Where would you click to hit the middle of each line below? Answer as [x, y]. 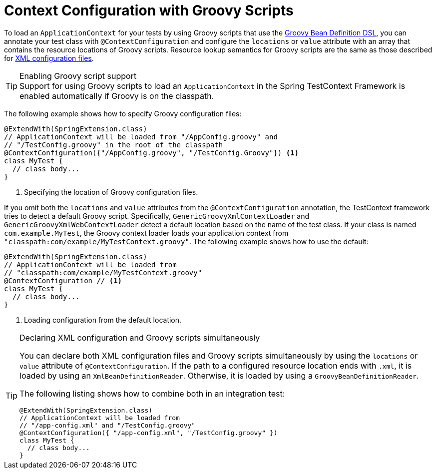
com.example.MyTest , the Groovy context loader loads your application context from [146, 233]
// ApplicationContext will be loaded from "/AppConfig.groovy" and [141, 137]
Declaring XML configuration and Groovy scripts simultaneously [140, 337]
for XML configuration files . [49, 58]
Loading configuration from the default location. [103, 320]
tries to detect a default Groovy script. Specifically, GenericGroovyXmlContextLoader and [157, 216]
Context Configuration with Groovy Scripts [149, 10]
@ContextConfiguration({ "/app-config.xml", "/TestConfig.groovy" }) [149, 433]
